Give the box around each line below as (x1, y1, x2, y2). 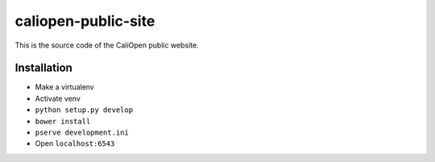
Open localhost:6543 (35, 139, 115, 148)
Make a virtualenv (35, 82, 94, 92)
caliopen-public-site (14, 12, 155, 30)
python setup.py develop (35, 106, 133, 114)
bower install (35, 117, 91, 126)
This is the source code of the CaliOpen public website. (14, 40, 199, 50)
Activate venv (35, 93, 81, 103)
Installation (14, 61, 72, 75)
